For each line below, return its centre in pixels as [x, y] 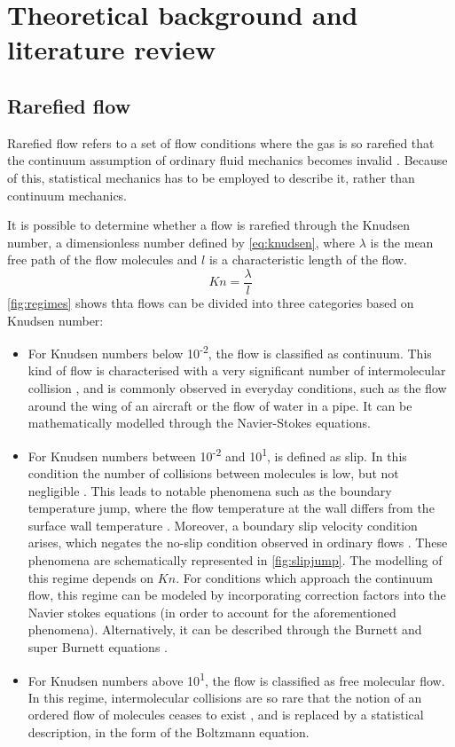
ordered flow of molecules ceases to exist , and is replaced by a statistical [226, 715]
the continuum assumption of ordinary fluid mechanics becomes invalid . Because [227, 160]
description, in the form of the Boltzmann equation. [169, 732]
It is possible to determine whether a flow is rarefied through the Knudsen [209, 225]
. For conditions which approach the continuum [304, 577]
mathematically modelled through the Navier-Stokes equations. [199, 423]
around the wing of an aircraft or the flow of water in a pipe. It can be [220, 405]
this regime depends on [91, 577]
